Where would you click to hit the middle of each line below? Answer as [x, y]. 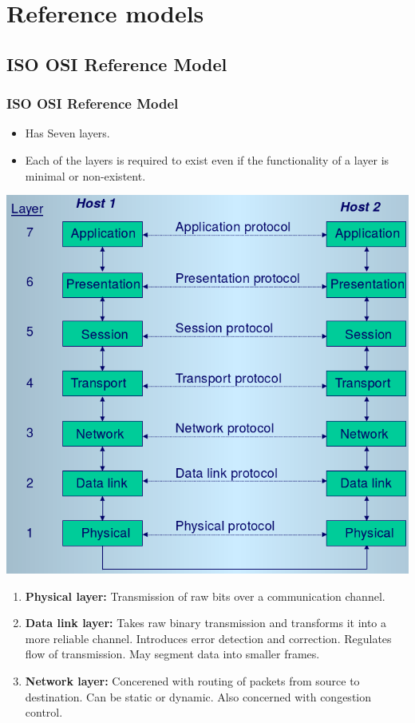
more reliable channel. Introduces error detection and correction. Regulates [208, 638]
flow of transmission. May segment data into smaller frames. [172, 654]
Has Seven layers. [67, 133]
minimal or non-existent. [85, 175]
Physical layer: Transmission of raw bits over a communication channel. [205, 596]
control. [44, 712]
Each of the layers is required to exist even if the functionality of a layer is [207, 159]
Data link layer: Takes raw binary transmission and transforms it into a [206, 623]
